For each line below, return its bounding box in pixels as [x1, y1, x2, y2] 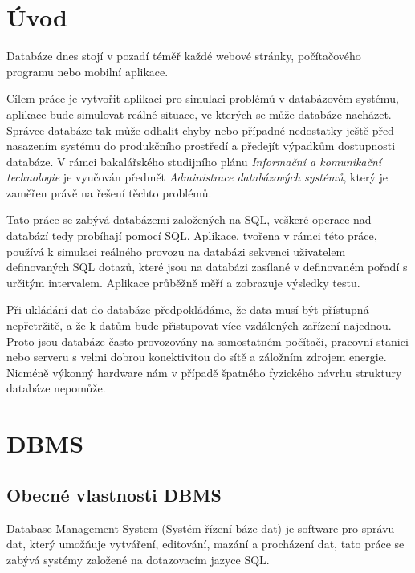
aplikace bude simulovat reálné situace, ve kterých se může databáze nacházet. [6, 105, 392, 122]
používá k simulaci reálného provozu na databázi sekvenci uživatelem [6, 242, 346, 259]
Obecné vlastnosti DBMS [6, 482, 222, 506]
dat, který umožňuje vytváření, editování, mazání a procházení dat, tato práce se [6, 535, 405, 552]
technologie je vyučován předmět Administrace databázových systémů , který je [6, 169, 389, 185]
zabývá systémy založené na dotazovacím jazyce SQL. [6, 551, 270, 567]
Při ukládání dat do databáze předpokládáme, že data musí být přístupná [6, 301, 369, 318]
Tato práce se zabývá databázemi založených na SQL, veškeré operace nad [6, 211, 372, 228]
